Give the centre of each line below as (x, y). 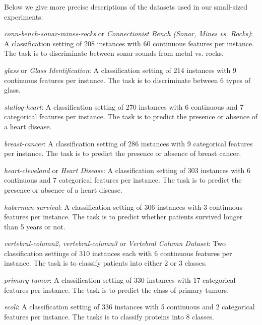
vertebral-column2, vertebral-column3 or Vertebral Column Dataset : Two (115, 243)
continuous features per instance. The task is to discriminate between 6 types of (127, 80)
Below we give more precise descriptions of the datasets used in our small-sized (126, 7)
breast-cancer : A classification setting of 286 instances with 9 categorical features (128, 143)
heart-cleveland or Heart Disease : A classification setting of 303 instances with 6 (127, 170)
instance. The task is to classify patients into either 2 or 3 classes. (106, 263)
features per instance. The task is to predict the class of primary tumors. (117, 290)
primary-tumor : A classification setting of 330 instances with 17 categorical (120, 280)
